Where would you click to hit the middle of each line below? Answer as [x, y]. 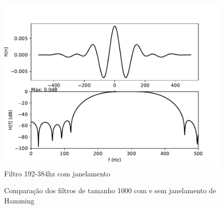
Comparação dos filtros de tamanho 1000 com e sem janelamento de [110, 190]
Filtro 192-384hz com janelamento [57, 173]
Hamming [19, 200]
